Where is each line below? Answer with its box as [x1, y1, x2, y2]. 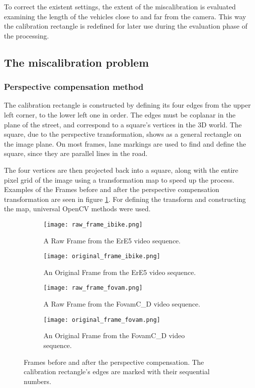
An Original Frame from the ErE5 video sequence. [43, 267, 196, 277]
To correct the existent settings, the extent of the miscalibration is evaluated [4, 1, 236, 11]
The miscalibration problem [4, 54, 149, 70]
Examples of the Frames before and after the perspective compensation [4, 184, 219, 194]
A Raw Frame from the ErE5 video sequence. [43, 235, 181, 245]
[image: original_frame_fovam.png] [43, 316, 161, 323]
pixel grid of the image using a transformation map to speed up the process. [4, 174, 235, 185]
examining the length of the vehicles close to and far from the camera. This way [4, 11, 246, 21]
